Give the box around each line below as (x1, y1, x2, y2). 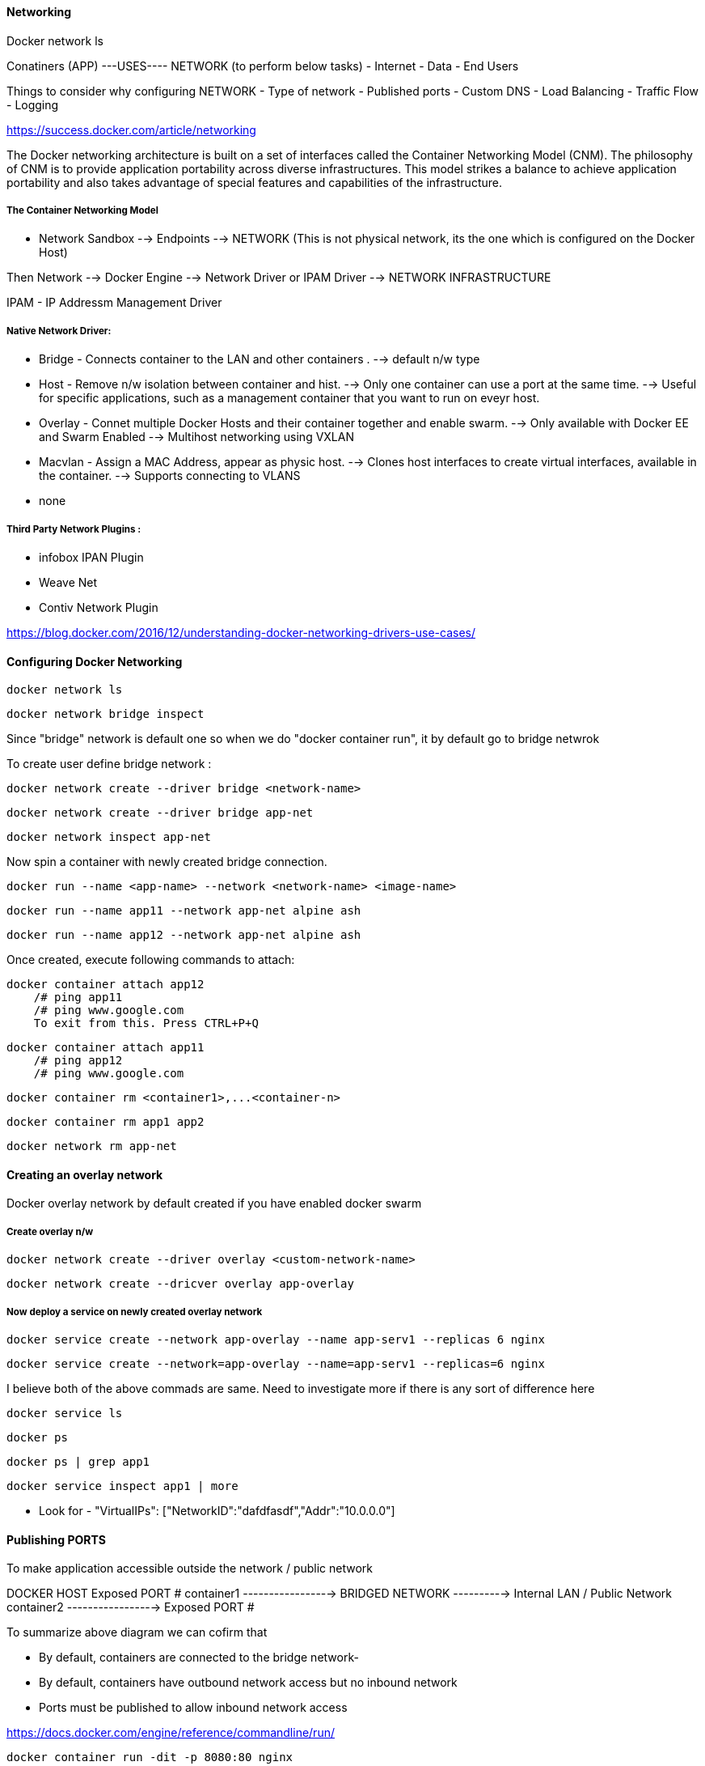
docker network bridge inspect (6, 707, 205, 721)
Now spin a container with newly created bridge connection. (6, 855, 327, 869)
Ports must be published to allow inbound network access (39, 1700, 348, 1715)
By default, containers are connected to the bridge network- (39, 1650, 359, 1665)
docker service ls (6, 1406, 123, 1420)
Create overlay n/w (6, 1225, 94, 1237)
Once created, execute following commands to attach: (6, 953, 295, 967)
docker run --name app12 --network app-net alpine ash (6, 928, 361, 942)
